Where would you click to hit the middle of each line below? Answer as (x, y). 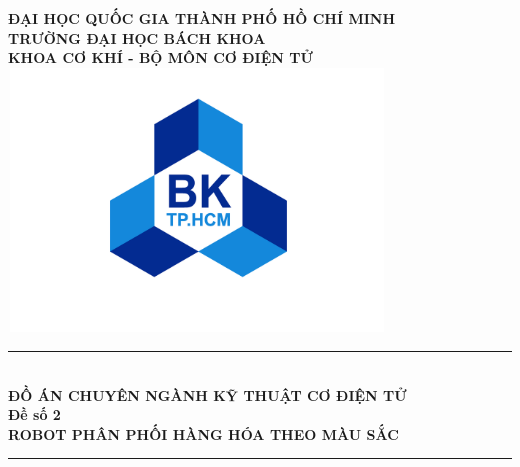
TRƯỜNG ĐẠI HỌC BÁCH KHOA (137, 37)
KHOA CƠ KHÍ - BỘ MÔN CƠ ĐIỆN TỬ (160, 57)
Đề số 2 (34, 414)
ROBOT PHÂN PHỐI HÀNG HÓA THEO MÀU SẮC (203, 433)
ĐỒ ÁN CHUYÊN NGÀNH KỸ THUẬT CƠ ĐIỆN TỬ (207, 394)
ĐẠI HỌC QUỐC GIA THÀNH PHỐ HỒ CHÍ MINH (202, 18)
